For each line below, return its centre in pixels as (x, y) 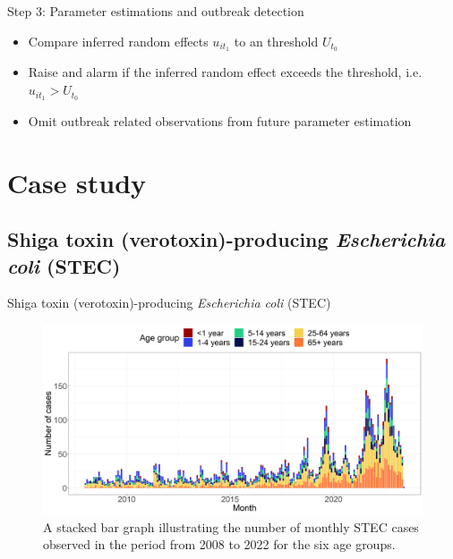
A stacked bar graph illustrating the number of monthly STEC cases (231, 526)
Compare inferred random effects (118, 41)
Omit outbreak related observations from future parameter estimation (220, 120)
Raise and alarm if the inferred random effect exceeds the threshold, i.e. (225, 72)
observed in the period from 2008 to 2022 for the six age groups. (219, 544)
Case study (77, 182)
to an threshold (276, 41)
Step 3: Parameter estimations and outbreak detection (156, 11)
